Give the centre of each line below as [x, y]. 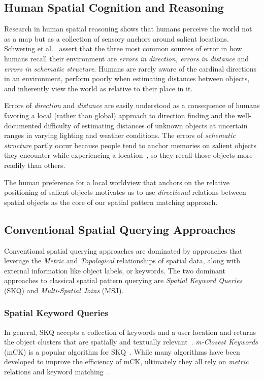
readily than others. [35, 165]
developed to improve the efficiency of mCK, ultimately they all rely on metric [126, 361]
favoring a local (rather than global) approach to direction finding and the [120, 115]
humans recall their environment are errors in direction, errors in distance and [126, 58]
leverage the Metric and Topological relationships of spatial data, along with [122, 261]
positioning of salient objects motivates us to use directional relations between [125, 192]
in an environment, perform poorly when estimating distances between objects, [127, 78]
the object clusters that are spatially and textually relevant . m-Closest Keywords [131, 342]
